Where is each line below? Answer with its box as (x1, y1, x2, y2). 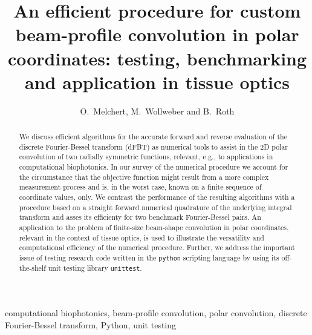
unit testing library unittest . (48, 263, 142, 273)
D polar (264, 141, 288, 151)
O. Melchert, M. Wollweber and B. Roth (80, 104, 235, 117)
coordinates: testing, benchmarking (7, 45, 307, 70)
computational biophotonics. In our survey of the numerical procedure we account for (19, 162, 288, 172)
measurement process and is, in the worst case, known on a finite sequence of (19, 182, 262, 192)
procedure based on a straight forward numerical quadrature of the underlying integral (19, 202, 292, 212)
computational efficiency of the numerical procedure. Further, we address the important (19, 242, 295, 253)
